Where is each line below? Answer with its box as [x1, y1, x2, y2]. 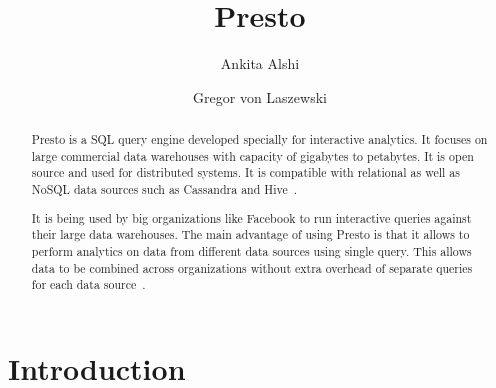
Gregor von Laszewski [193, 86, 327, 107]
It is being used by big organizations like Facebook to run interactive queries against [31, 209, 472, 226]
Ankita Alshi [220, 53, 300, 74]
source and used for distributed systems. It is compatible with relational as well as [31, 164, 460, 181]
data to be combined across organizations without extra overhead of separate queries [31, 259, 473, 276]
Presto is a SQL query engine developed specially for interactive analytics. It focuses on [31, 131, 488, 148]
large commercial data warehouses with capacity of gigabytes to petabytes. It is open [31, 147, 474, 164]
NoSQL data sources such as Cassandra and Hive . [31, 181, 297, 198]
